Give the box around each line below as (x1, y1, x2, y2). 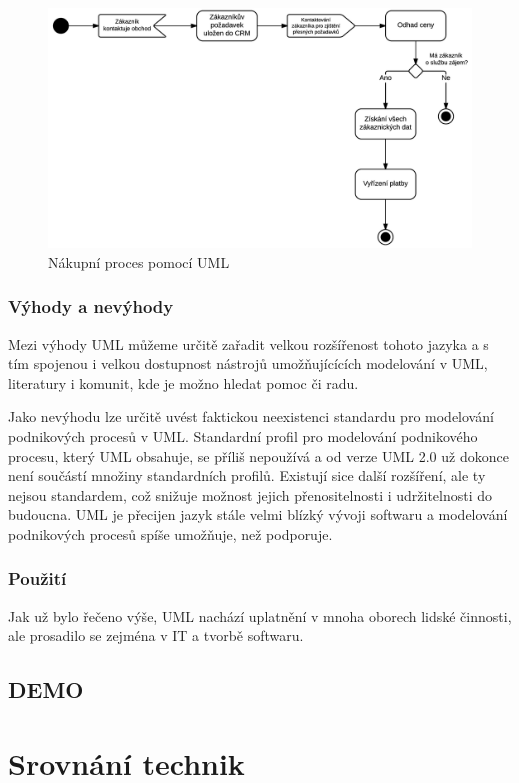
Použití (8, 566, 67, 591)
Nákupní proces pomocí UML (48, 251, 230, 272)
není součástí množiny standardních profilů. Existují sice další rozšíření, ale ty (8, 465, 486, 486)
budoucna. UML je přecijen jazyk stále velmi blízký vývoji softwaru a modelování (8, 504, 508, 525)
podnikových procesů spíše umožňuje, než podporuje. (8, 523, 333, 544)
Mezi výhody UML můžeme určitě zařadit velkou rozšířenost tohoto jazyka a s (8, 333, 489, 354)
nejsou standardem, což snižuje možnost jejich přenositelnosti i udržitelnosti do (8, 484, 493, 505)
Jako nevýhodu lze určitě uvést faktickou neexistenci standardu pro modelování (8, 406, 494, 427)
